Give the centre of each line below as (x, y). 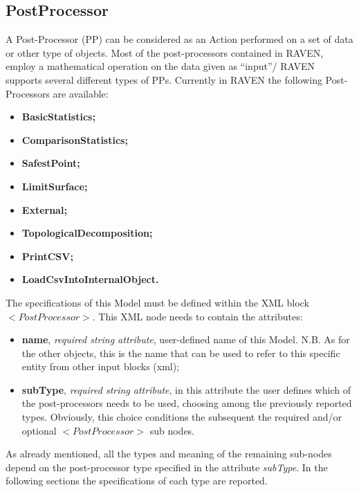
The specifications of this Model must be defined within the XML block (157, 302)
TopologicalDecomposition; (87, 233)
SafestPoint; (51, 163)
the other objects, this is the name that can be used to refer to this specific (181, 353)
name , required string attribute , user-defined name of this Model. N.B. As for (186, 339)
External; (44, 209)
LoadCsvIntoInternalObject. (90, 279)
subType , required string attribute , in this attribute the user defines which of (186, 389)
